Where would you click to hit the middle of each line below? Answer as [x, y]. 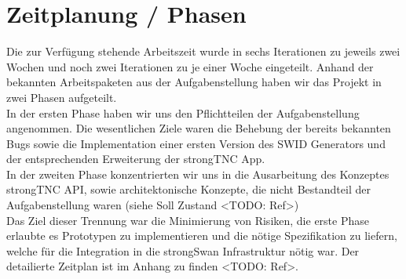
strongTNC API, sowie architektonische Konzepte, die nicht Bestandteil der [188, 189]
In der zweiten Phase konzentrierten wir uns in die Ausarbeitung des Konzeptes [198, 174]
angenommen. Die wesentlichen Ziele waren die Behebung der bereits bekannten [199, 128]
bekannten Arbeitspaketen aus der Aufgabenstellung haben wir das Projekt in [194, 82]
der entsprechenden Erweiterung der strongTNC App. [136, 159]
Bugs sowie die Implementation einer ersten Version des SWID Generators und [196, 143]
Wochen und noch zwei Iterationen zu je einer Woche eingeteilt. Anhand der [190, 66]
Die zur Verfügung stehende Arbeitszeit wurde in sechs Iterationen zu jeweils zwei [203, 51]
